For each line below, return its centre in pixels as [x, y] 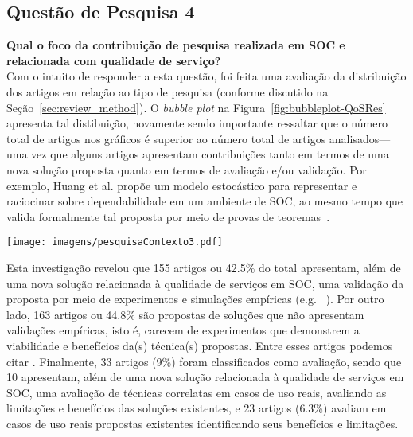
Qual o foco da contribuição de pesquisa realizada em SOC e [176, 45]
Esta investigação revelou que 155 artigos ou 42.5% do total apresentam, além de [204, 267]
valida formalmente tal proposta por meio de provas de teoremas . [168, 216]
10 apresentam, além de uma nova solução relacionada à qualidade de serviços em [205, 377]
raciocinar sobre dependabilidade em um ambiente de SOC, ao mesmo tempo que [205, 201]
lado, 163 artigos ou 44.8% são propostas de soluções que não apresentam [185, 314]
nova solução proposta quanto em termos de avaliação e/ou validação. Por [187, 169]
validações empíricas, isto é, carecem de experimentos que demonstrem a [183, 330]
